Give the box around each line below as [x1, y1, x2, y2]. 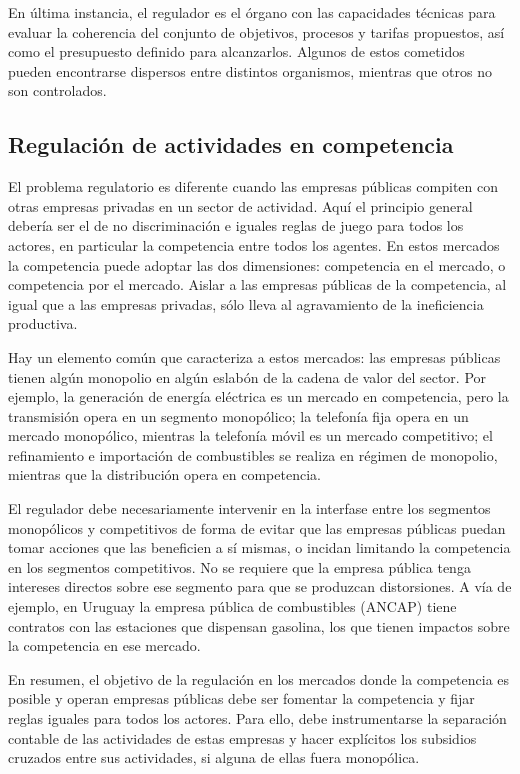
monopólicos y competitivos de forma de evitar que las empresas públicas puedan [8, 517, 506, 538]
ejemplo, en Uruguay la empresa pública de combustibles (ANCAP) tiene [8, 596, 457, 617]
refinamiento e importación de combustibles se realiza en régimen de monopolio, [8, 444, 498, 465]
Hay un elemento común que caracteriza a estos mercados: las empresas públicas [8, 346, 501, 367]
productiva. [8, 313, 78, 334]
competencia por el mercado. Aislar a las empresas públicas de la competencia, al [8, 274, 507, 295]
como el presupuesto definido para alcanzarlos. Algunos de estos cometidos [8, 41, 465, 62]
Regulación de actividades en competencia [8, 129, 454, 160]
